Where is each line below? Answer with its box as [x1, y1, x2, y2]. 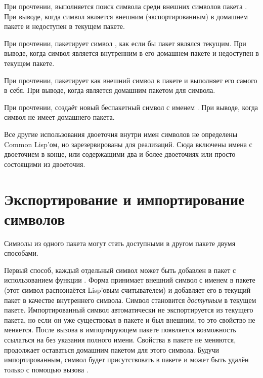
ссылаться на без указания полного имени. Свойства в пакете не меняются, [4, 334, 236, 345]
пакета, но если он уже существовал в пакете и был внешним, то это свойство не [4, 314, 255, 325]
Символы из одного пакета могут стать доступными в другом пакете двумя [4, 237, 236, 248]
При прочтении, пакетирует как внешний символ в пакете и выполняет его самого [4, 75, 257, 85]
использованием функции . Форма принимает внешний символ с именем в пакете [4, 274, 255, 285]
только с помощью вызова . [4, 364, 89, 374]
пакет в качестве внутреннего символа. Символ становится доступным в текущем [4, 294, 256, 305]
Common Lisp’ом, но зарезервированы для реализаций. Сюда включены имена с [4, 139, 252, 149]
